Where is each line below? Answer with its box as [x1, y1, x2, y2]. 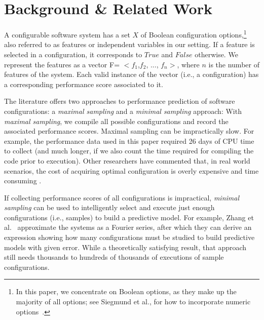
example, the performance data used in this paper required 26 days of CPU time [4, 135, 254, 146]
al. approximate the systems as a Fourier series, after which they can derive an [4, 222, 252, 232]
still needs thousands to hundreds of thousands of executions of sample [4, 252, 224, 262]
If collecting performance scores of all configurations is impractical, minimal [4, 192, 239, 203]
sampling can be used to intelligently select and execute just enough [4, 202, 215, 213]
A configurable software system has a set [4, 29, 130, 39]
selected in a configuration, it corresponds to [4, 49, 142, 59]
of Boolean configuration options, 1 [140, 28, 247, 39]
